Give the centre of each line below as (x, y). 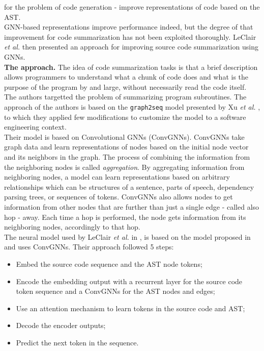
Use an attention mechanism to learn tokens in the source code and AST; (130, 308)
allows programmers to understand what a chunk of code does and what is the (126, 77)
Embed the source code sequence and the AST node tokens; (109, 264)
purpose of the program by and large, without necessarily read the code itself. (125, 86)
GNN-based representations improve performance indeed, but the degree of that (129, 27)
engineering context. (35, 127)
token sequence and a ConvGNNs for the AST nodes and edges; (115, 291)
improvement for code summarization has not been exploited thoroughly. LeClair (130, 36)
